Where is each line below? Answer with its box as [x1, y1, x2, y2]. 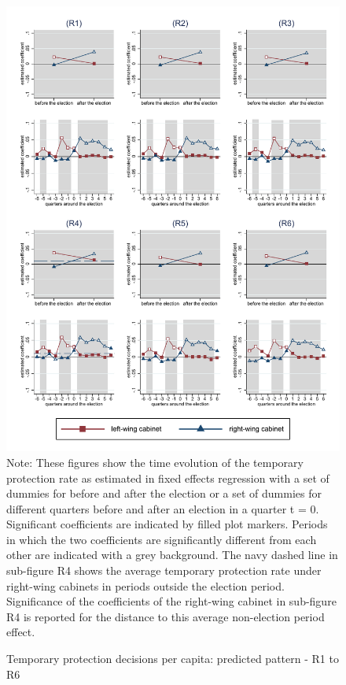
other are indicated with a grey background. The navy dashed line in [6, 546, 338, 563]
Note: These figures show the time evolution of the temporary [6, 454, 304, 470]
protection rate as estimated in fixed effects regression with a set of [6, 469, 329, 486]
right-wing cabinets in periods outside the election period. [6, 577, 285, 594]
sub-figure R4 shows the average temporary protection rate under [6, 562, 322, 579]
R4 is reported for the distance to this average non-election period [6, 608, 325, 624]
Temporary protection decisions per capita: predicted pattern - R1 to [6, 650, 339, 667]
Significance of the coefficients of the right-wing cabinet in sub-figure [6, 593, 337, 609]
